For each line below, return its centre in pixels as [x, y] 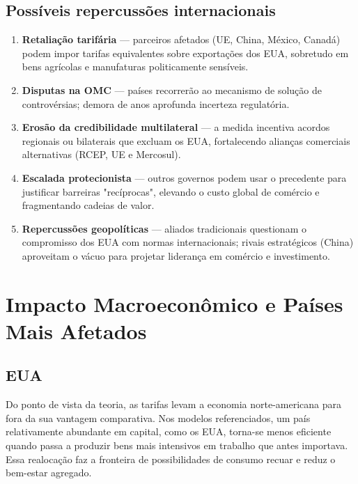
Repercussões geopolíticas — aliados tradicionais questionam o [164, 228]
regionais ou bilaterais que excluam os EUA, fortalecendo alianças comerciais [186, 140]
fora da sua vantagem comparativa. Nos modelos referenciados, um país [158, 417]
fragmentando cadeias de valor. [88, 205]
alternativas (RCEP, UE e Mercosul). [101, 154]
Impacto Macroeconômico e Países [174, 303]
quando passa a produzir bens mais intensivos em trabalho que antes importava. [177, 445]
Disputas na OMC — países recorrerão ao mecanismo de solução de [172, 89]
